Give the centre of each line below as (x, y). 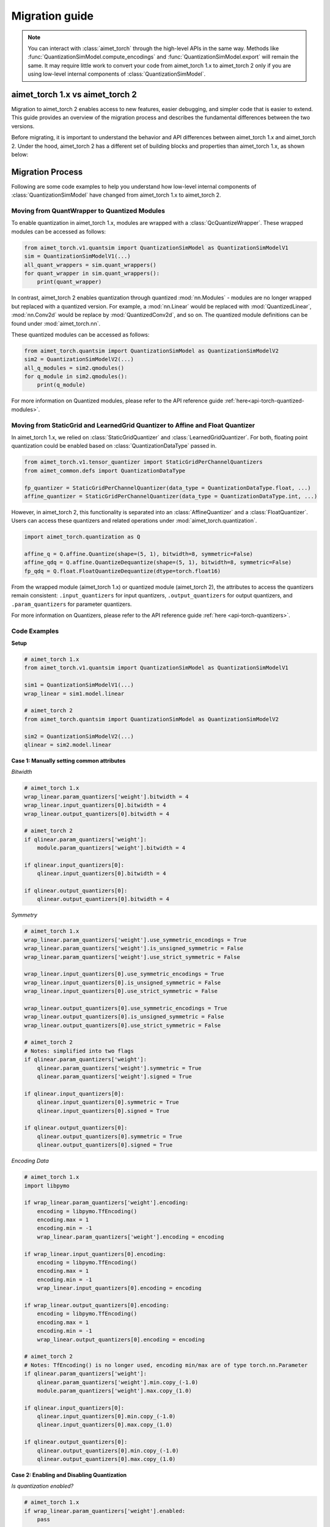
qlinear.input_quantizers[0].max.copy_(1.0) (105, 1425)
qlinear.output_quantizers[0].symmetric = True (110, 1136)
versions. (23, 126)
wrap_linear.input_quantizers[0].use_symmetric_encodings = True (124, 974)
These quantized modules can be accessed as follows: (80, 334)
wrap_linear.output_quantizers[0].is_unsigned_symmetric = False (124, 1017)
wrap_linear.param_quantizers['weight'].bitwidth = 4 (106, 796)
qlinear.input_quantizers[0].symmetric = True (108, 1102)
